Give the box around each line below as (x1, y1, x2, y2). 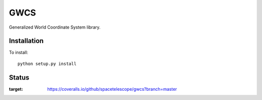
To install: (9, 50, 29, 55)
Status (9, 73, 30, 82)
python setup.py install (17, 61, 77, 67)
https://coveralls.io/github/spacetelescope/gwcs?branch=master (47, 86, 177, 92)
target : (9, 86, 23, 92)
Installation (9, 37, 44, 45)
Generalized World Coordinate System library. (9, 24, 101, 30)
